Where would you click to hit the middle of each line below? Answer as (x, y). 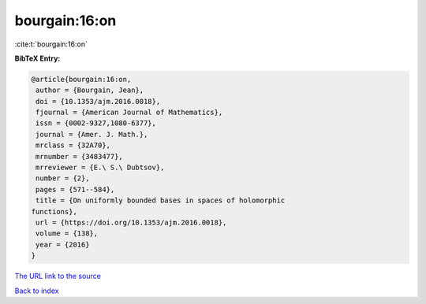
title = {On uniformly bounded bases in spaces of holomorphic (161, 200)
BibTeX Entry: (37, 58)
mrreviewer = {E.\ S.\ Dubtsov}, (100, 168)
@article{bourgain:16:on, (81, 79)
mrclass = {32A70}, (73, 145)
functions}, (54, 211)
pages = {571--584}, (75, 189)
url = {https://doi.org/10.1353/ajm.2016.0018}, (131, 222)
